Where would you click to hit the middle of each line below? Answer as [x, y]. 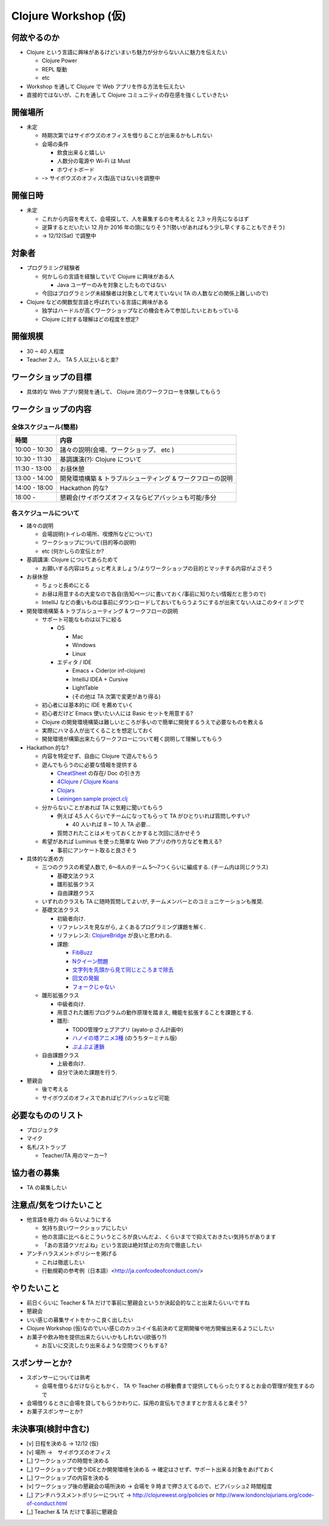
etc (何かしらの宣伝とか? [73, 551]
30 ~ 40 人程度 [45, 351]
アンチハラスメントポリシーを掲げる [72, 1254]
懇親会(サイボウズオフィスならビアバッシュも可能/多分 [138, 497]
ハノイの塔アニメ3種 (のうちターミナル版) [125, 1038]
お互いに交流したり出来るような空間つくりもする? [104, 1345]
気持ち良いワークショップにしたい [84, 1228]
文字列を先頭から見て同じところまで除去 [123, 970]
